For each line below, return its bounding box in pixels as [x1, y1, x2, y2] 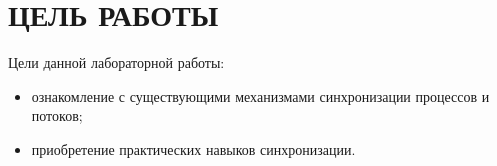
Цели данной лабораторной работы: [8, 52, 225, 73]
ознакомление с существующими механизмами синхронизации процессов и [31, 85, 490, 106]
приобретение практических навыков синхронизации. [31, 138, 356, 159]
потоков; [31, 105, 83, 126]
